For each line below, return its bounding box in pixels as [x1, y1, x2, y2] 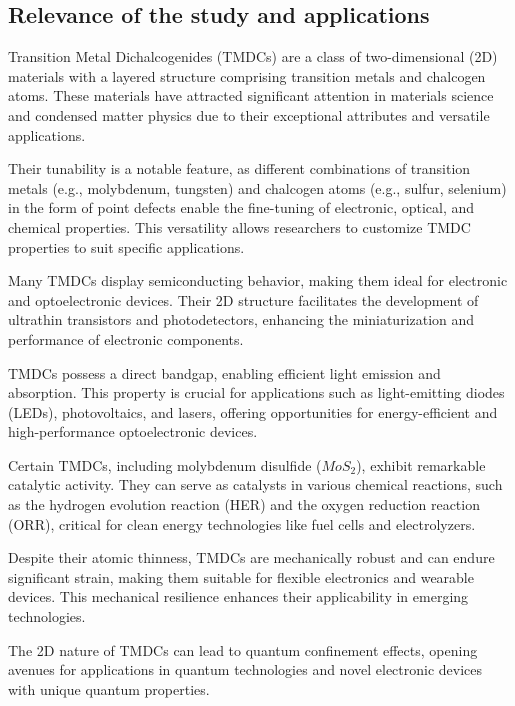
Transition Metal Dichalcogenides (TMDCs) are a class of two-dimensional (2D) [8, 46, 498, 67]
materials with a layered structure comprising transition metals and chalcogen [8, 65, 486, 86]
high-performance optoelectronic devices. [8, 421, 258, 442]
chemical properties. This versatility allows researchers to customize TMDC [8, 216, 471, 237]
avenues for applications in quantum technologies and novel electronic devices [8, 659, 483, 680]
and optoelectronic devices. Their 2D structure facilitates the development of [8, 289, 479, 310]
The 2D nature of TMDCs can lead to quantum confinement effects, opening [8, 639, 478, 660]
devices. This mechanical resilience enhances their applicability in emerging [8, 586, 469, 607]
